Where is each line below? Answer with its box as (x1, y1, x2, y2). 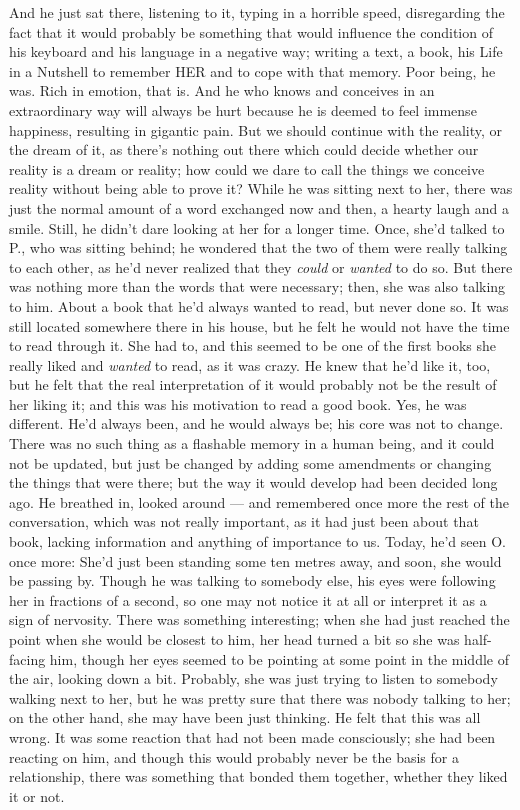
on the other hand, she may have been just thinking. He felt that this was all (9, 707, 481, 728)
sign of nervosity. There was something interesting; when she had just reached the (9, 609, 510, 630)
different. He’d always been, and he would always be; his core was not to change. (9, 413, 504, 434)
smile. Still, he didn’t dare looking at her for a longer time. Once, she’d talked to (9, 217, 505, 238)
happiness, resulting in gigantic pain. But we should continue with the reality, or (9, 119, 502, 140)
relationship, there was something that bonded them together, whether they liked (9, 766, 508, 787)
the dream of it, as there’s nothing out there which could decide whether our (9, 139, 479, 160)
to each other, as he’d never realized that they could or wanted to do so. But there (9, 256, 513, 277)
